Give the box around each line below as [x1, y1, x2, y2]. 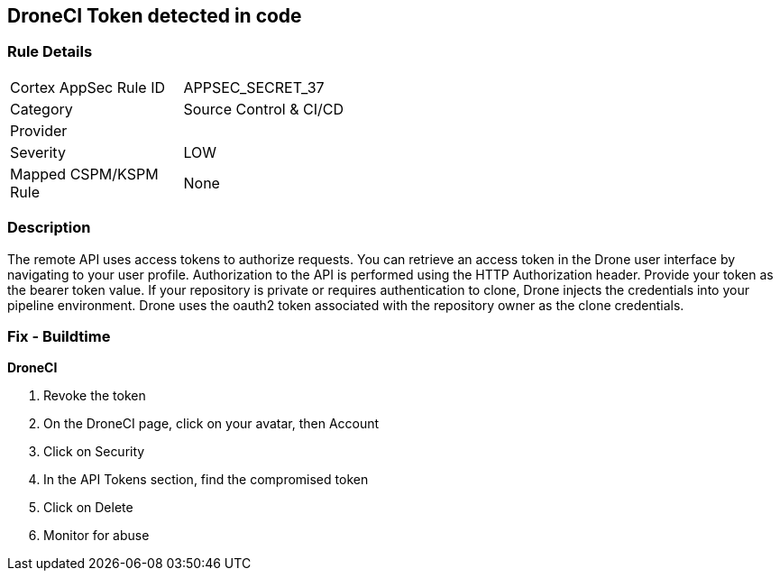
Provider [10, 121, 68, 140]
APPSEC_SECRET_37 [183, 78, 325, 96]
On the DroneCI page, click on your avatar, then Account [43, 416, 380, 432]
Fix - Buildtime [7, 326, 111, 345]
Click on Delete [43, 500, 133, 516]
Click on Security [43, 444, 145, 460]
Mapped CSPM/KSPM [10, 164, 159, 183]
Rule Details [7, 42, 93, 61]
